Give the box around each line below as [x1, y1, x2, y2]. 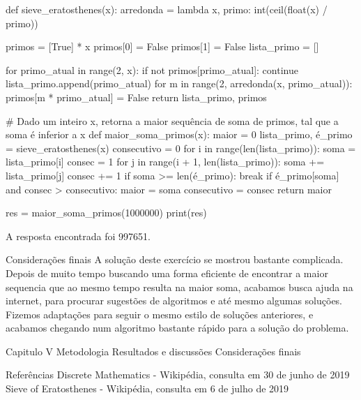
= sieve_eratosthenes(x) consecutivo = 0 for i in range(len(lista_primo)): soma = [6, 140, 356, 155]
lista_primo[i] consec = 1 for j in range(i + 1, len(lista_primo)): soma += [6, 154, 325, 169]
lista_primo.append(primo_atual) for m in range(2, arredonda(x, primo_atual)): [6, 76, 353, 91]
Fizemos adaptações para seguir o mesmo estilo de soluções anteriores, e [6, 306, 314, 321]
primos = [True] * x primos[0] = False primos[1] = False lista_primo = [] [6, 39, 319, 54]
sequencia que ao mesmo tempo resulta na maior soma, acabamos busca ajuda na [6, 279, 353, 294]
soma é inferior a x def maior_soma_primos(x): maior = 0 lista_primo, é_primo [6, 127, 353, 142]
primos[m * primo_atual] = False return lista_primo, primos [6, 89, 267, 104]
